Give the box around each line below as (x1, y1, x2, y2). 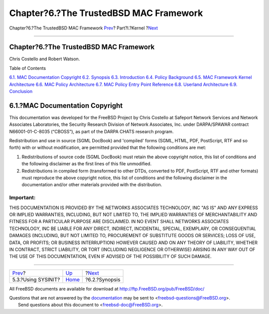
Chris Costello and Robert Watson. (9, 56, 80, 62)
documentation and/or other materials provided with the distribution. (21, 182, 162, 188)
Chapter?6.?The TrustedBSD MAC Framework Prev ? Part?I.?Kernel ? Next (9, 25, 158, 31)
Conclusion (9, 88, 33, 94)
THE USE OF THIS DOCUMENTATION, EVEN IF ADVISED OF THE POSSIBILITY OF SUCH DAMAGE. (9, 254, 212, 260)
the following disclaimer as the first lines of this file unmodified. (21, 161, 152, 167)
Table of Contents (9, 65, 46, 71)
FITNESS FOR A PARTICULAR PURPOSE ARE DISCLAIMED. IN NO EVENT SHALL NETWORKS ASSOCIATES (9, 219, 229, 225)
